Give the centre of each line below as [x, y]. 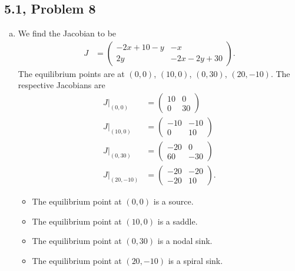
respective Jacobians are [62, 85]
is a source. [173, 201]
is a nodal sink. [185, 241]
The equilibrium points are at [71, 73]
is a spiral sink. [195, 260]
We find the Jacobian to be [67, 33]
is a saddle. [178, 221]
